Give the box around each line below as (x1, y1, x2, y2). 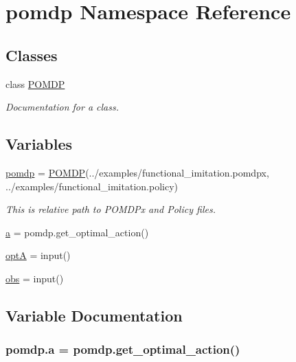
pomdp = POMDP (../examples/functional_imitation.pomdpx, (5, 165, 269, 179)
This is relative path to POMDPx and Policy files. (5, 202, 216, 216)
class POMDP (5, 76, 65, 91)
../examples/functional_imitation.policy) (5, 179, 178, 193)
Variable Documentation (5, 304, 183, 326)
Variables (5, 133, 73, 155)
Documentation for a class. (5, 100, 119, 114)
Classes (5, 44, 58, 65)
